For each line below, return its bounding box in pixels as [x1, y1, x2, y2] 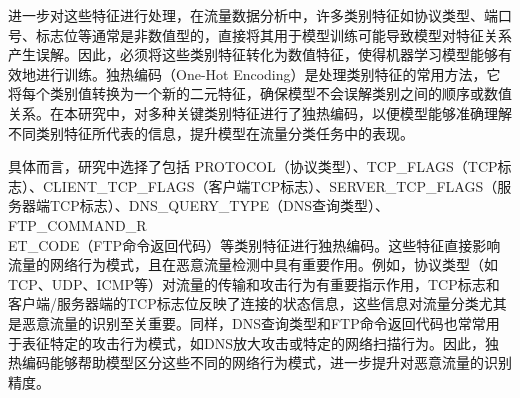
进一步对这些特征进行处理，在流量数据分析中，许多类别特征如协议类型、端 [8, 5, 498, 25]
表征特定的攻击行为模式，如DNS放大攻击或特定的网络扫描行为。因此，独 [21, 332, 499, 353]
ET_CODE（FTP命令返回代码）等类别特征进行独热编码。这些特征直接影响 [8, 234, 501, 255]
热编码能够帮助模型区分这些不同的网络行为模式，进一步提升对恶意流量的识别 [8, 352, 512, 373]
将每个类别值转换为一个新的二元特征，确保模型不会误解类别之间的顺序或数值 [8, 83, 512, 104]
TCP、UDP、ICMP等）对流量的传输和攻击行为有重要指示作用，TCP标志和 [8, 273, 500, 294]
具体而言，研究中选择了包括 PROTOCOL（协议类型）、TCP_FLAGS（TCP [8, 156, 498, 177]
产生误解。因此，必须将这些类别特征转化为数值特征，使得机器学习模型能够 [8, 44, 498, 65]
